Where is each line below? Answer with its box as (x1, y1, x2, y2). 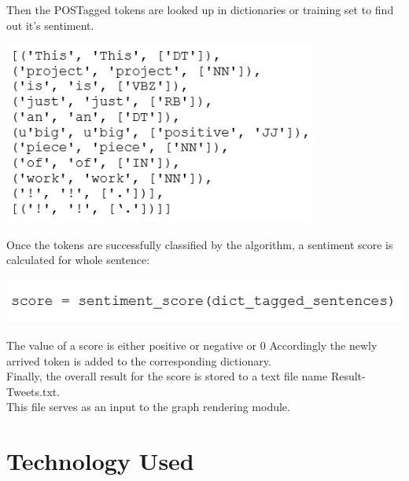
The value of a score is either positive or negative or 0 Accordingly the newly (6, 337, 378, 354)
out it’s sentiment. (6, 17, 94, 33)
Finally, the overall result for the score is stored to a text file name (6, 368, 328, 384)
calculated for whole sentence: (6, 252, 150, 268)
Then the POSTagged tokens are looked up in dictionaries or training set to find (6, 2, 394, 17)
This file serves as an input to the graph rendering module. (6, 398, 290, 415)
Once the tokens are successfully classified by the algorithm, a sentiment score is (6, 236, 393, 252)
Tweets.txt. (6, 383, 61, 399)
